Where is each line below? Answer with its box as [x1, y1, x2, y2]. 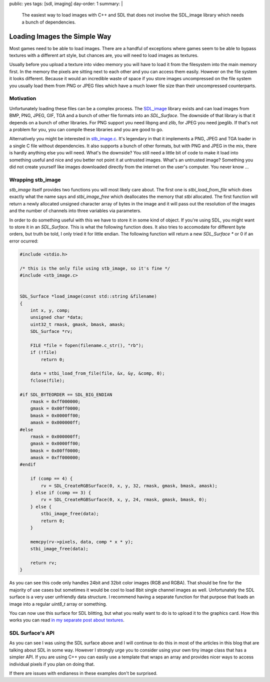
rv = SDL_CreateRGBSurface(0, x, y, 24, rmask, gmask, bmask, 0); [40, 497, 207, 503]
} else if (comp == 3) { [30, 490, 91, 496]
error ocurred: [9, 238, 38, 244]
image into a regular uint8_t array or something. [9, 601, 107, 607]
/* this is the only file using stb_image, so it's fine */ [19, 266, 170, 271]
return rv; [30, 560, 57, 566]
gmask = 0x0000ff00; [30, 441, 81, 446]
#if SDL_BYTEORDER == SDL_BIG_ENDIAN [19, 391, 112, 397]
